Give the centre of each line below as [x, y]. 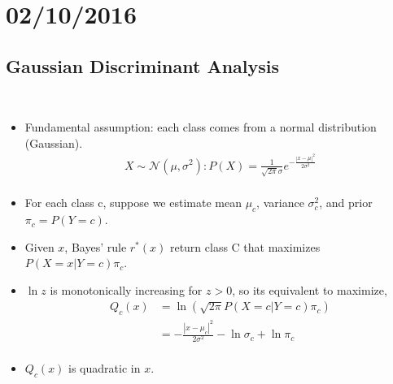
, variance [280, 203]
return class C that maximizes [245, 246]
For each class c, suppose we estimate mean [133, 203]
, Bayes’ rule [96, 246]
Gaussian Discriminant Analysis [143, 65]
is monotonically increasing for [126, 289]
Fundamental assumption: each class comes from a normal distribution [201, 127]
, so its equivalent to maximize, [310, 289]
